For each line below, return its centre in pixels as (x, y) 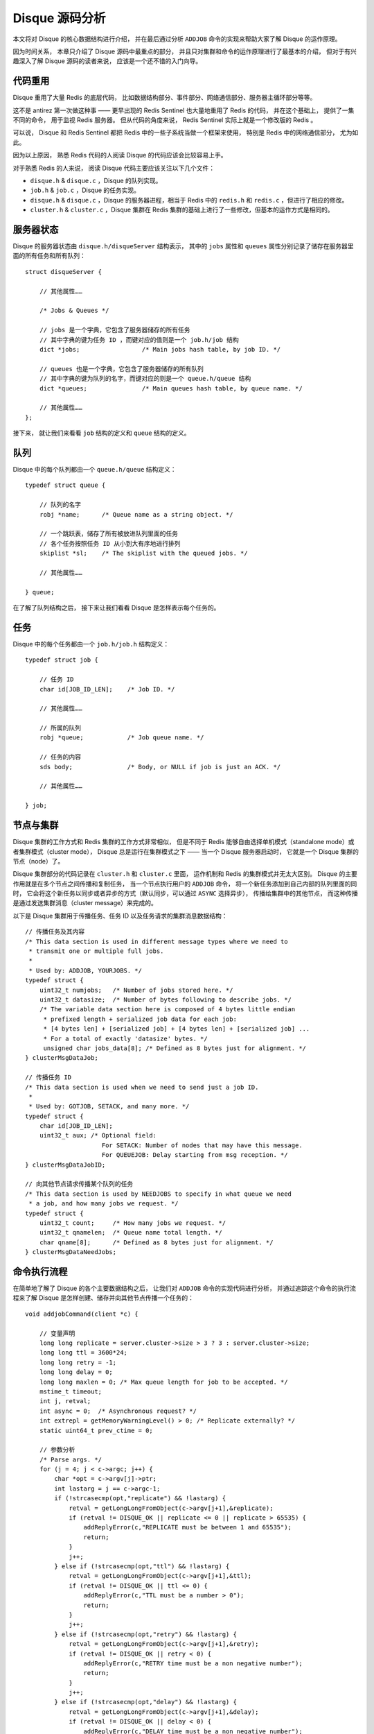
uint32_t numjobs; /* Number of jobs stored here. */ (136, 990)
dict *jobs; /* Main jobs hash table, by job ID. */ (160, 349)
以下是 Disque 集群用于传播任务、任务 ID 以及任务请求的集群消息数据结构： (120, 916)
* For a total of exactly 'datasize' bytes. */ (125, 1038)
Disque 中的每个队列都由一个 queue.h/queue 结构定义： (95, 469)
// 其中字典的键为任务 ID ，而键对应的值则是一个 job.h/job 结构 (139, 340)
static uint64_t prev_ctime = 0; (96, 1430)
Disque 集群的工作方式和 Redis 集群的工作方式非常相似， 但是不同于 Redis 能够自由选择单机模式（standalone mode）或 (184, 842)
